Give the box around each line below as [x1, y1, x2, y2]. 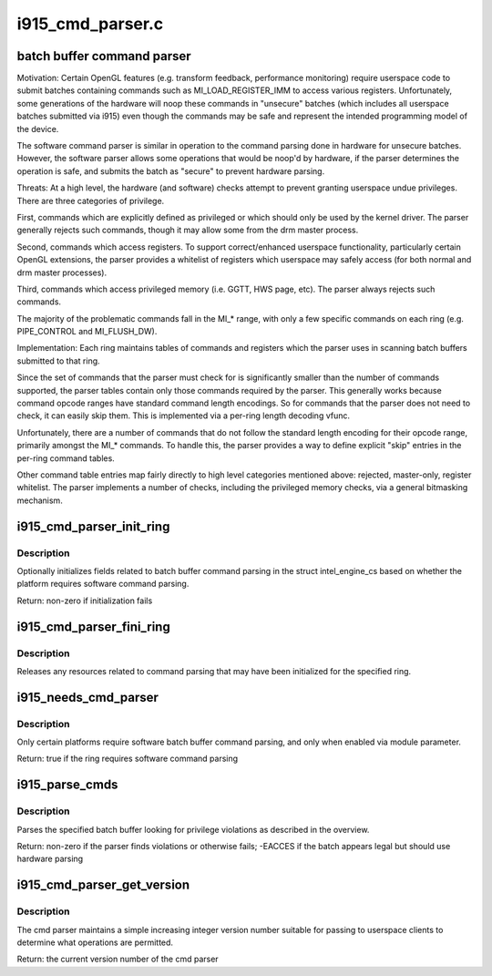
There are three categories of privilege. [16, 195, 165, 206]
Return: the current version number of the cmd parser [16, 953, 219, 965]
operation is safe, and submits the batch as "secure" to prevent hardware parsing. [16, 165, 325, 177]
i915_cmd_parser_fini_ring [16, 619, 170, 634]
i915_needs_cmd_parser [16, 689, 159, 705]
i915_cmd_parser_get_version [16, 878, 190, 893]
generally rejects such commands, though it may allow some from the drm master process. [16, 224, 359, 236]
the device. [16, 123, 59, 134]
